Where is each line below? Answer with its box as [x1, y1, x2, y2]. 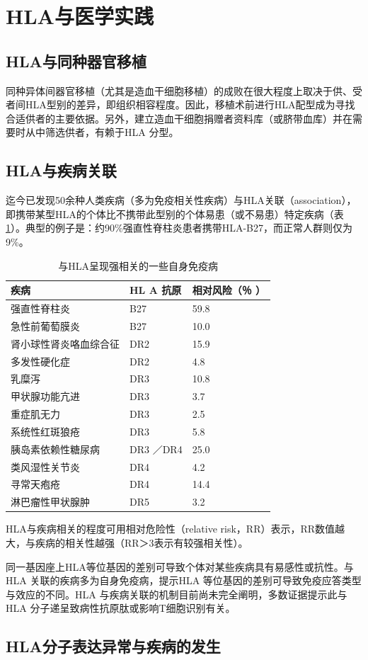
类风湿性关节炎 [11, 459, 80, 474]
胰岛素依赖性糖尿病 [11, 441, 100, 456]
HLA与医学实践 [6, 1, 154, 30]
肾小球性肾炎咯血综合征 [11, 336, 120, 351]
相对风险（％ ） [192, 283, 266, 297]
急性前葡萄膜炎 [11, 318, 80, 333]
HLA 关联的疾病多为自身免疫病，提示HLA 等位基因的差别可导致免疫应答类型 [6, 573, 362, 588]
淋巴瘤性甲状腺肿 [11, 494, 90, 509]
